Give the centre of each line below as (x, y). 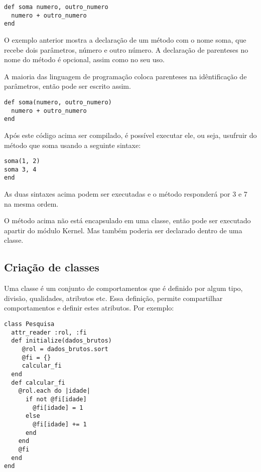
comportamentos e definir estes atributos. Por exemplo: (89, 308)
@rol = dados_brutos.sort (65, 349)
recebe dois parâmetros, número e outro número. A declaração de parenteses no (126, 49)
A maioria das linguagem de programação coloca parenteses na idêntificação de (125, 76)
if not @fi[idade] (56, 399)
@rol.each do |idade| (54, 391)
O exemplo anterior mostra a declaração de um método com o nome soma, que (125, 39)
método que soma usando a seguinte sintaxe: (73, 145)
